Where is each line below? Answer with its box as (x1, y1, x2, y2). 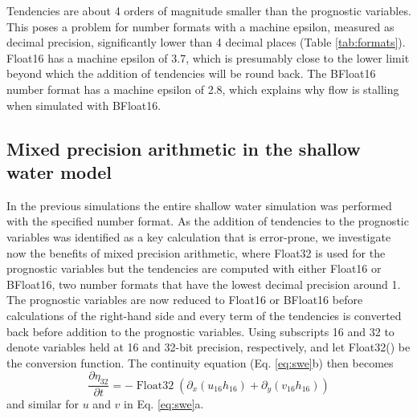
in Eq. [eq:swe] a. (124, 396, 204, 412)
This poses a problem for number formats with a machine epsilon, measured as (6, 18, 395, 34)
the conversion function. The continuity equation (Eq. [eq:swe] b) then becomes (6, 354, 394, 371)
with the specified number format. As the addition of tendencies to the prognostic (6, 213, 409, 229)
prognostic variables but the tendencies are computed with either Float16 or (6, 260, 382, 277)
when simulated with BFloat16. (6, 96, 161, 113)
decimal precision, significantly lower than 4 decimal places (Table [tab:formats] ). (6, 34, 406, 51)
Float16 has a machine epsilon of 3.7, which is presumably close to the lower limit (6, 49, 410, 66)
